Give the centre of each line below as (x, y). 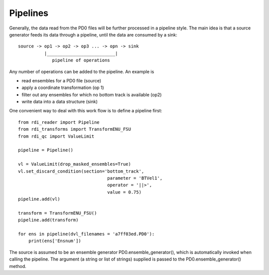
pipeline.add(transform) (48, 220)
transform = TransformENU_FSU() (58, 213)
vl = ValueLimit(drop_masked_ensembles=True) (75, 164)
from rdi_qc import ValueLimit (56, 136)
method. (18, 266)
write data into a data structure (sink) (60, 102)
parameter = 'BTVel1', (135, 178)
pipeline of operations (81, 60)
